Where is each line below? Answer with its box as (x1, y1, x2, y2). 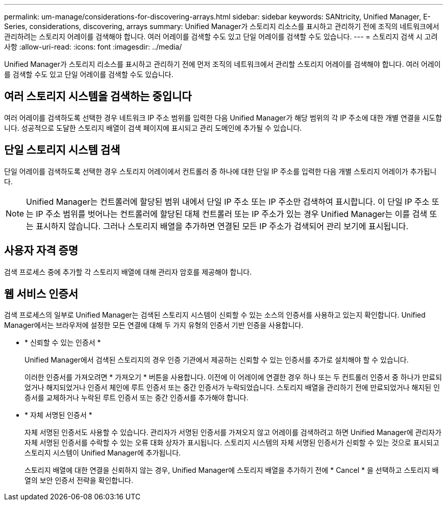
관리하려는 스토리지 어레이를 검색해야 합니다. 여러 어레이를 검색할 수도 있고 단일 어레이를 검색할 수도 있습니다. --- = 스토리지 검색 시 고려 (4, 32, 438, 41)
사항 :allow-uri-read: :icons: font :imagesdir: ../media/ (4, 42, 182, 51)
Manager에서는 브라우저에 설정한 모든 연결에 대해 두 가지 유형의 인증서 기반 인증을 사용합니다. (4, 321, 304, 330)
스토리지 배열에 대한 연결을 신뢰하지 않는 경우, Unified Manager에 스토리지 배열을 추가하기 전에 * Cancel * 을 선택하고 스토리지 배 (24, 466, 439, 475)
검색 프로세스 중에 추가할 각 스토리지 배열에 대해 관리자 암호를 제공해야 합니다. (4, 267, 252, 276)
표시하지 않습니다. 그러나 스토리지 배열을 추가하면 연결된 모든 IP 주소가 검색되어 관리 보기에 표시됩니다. (36, 221, 409, 231)
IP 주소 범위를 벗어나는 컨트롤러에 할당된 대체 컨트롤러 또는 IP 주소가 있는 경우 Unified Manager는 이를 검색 (36, 208, 428, 219)
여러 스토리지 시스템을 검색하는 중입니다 (4, 90, 192, 103)
